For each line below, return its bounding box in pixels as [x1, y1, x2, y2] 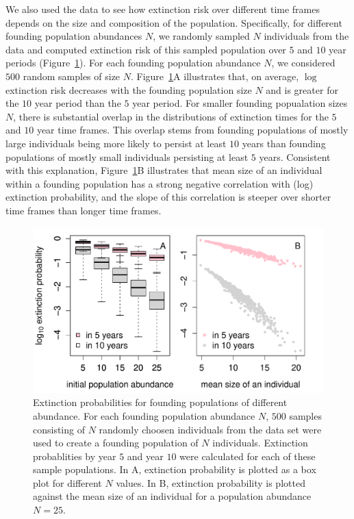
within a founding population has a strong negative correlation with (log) [5, 176, 314, 190]
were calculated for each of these [179, 448, 316, 463]
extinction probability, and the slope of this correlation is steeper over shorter [5, 190, 331, 204]
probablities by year [33, 448, 116, 463]
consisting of [33, 422, 85, 436]
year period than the [34, 96, 121, 110]
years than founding [242, 136, 326, 150]
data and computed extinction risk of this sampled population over [5, 42, 286, 56]
